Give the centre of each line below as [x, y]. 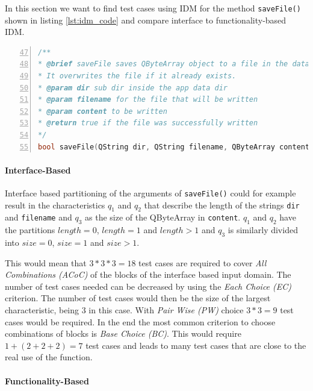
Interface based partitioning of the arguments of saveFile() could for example [150, 192]
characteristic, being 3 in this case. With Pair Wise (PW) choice [124, 310]
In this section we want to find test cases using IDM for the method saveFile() [153, 8]
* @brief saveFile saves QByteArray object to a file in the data [174, 64]
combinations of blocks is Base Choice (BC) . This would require [123, 333]
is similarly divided [263, 230]
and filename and [39, 217]
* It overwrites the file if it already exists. [137, 76]
